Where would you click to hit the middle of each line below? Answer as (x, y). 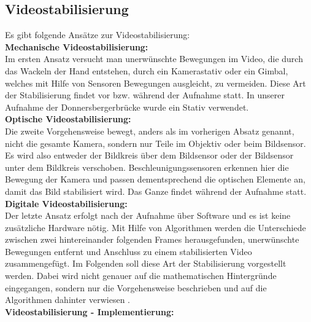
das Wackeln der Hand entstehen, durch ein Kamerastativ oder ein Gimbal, (147, 70)
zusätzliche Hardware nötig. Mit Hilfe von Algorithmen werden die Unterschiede (155, 227)
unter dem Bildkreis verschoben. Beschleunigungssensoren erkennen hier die (147, 167)
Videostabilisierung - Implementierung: (90, 311)
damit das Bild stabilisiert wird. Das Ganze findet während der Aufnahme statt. (156, 191)
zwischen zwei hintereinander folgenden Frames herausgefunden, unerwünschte (152, 239)
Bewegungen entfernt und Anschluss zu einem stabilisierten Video (129, 251)
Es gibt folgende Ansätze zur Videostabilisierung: (98, 35)
